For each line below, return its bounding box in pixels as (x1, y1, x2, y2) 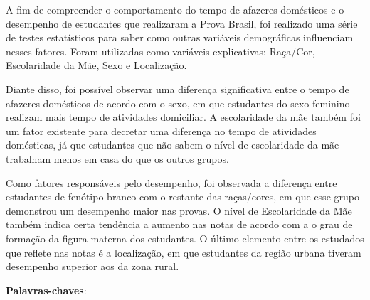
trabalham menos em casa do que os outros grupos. (6, 151, 229, 166)
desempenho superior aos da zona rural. (6, 259, 179, 274)
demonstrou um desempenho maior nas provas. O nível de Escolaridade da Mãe (6, 203, 352, 218)
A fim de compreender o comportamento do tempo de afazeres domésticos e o (6, 2, 344, 16)
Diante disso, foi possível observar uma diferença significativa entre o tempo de (6, 81, 349, 96)
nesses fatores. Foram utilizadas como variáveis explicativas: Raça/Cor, (6, 43, 315, 58)
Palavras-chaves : (6, 282, 87, 297)
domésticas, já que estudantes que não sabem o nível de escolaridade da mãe (6, 137, 339, 152)
